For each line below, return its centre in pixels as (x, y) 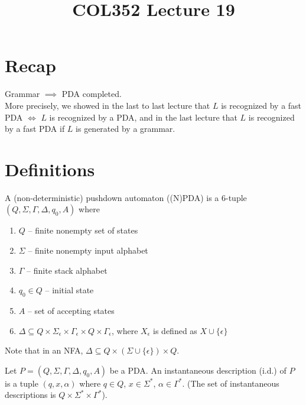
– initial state (69, 290)
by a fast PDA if (35, 129)
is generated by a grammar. (126, 129)
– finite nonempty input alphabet (88, 250)
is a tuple (22, 383)
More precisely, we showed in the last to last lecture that (108, 105)
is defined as (175, 330)
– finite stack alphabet (67, 270)
